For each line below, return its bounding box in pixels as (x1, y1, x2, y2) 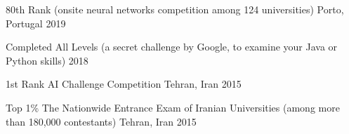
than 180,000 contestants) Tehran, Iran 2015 (6, 114, 197, 128)
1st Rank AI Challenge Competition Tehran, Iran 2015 (6, 76, 242, 91)
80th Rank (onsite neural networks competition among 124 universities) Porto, (6, 2, 344, 16)
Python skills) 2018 (6, 53, 88, 67)
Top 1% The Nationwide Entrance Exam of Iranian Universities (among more (6, 100, 340, 114)
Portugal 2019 (6, 15, 66, 30)
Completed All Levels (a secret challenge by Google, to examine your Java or (6, 39, 338, 54)
